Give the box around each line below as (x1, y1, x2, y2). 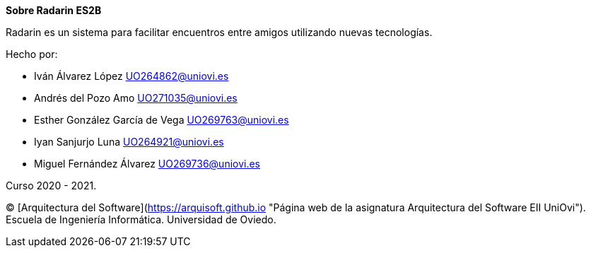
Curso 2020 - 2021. (6, 180, 97, 192)
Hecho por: (6, 48, 58, 60)
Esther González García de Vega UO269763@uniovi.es (34, 114, 289, 126)
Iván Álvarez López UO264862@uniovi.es (34, 70, 229, 82)
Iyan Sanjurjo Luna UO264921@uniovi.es (34, 136, 224, 148)
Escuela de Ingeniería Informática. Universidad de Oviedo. (6, 213, 276, 225)
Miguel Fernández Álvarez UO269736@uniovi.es (34, 158, 261, 170)
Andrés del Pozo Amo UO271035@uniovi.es (34, 92, 238, 104)
